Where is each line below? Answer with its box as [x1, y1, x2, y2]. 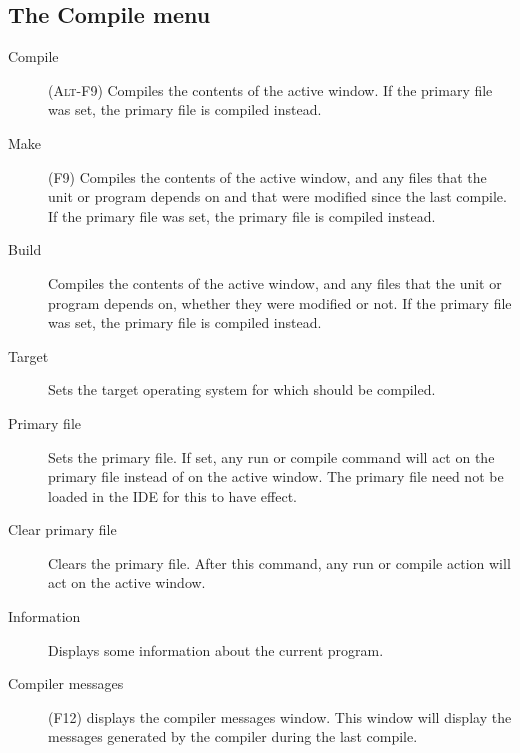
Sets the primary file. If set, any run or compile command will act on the [48, 446, 495, 467]
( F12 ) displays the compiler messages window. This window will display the [48, 706, 512, 727]
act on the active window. [48, 572, 206, 593]
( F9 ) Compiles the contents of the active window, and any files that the [48, 166, 487, 187]
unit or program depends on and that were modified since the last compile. [48, 186, 507, 207]
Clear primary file [8, 519, 117, 540]
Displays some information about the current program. [48, 639, 384, 660]
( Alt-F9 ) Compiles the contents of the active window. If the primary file [48, 79, 493, 100]
